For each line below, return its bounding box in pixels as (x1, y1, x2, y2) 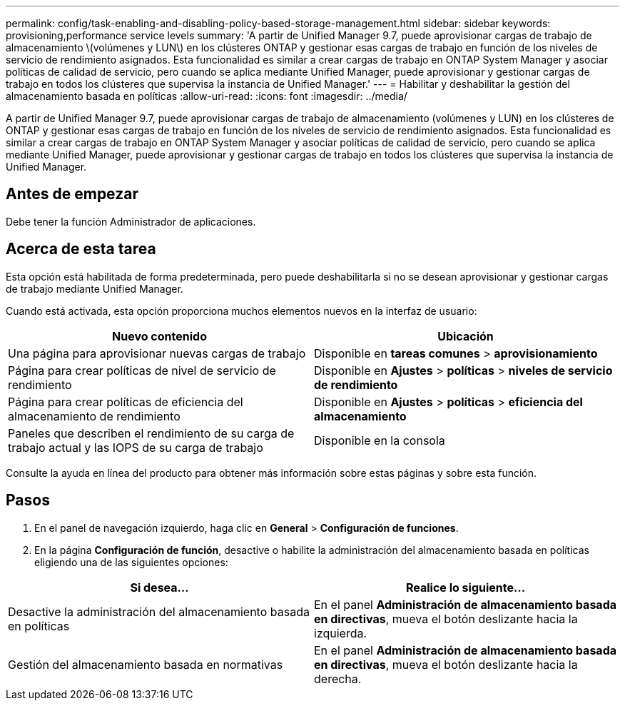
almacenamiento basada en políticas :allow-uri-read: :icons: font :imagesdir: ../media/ (6, 90, 407, 102)
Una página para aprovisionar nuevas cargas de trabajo (8, 346, 306, 360)
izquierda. (314, 625, 367, 640)
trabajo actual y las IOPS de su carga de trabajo (8, 440, 263, 455)
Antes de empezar (6, 185, 138, 203)
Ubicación (437, 328, 494, 343)
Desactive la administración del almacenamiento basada (8, 604, 310, 619)
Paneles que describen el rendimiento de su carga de (8, 425, 295, 440)
